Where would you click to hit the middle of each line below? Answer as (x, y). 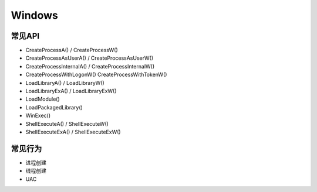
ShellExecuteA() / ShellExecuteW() (67, 124)
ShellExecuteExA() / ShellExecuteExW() (73, 132)
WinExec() (38, 116)
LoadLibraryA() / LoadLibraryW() (65, 83)
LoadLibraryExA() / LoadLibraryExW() (71, 91)
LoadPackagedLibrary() (54, 107)
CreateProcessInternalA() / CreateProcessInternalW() (90, 66)
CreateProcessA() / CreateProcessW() (72, 50)
